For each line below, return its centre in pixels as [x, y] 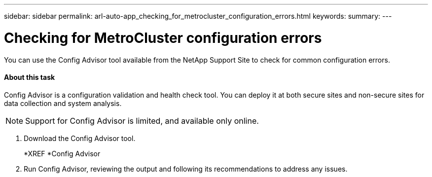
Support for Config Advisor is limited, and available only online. [142, 121]
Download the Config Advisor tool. [80, 138]
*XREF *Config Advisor [62, 153]
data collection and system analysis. [63, 103]
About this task [30, 77]
